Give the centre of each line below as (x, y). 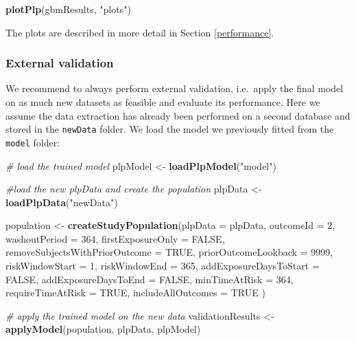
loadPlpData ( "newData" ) (62, 202)
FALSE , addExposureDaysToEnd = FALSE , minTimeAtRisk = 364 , (150, 279)
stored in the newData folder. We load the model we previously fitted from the (170, 129)
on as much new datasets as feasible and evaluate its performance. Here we (163, 102)
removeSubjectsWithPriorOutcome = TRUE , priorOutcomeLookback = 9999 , (169, 252)
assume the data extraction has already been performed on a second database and (178, 115)
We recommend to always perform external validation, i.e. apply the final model (175, 88)
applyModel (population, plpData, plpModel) (103, 329)
